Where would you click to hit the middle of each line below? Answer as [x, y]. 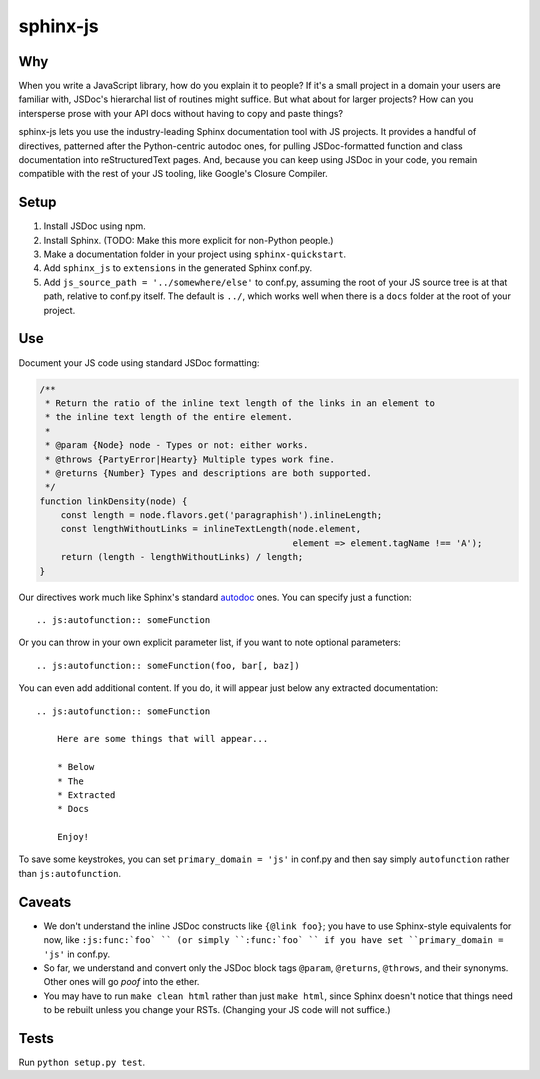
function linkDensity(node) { [113, 501]
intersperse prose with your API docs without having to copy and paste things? [181, 113]
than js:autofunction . [70, 873]
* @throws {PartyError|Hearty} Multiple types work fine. [190, 459]
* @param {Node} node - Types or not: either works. [177, 445]
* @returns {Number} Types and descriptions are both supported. [208, 473]
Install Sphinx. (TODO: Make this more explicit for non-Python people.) [188, 240]
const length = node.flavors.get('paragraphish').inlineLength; [221, 515]
